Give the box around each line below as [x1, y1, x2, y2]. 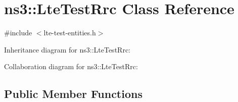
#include [4, 27, 32, 38]
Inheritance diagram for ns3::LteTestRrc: [4, 44, 130, 55]
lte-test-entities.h [43, 27, 96, 38]
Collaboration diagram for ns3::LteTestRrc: [4, 61, 138, 72]
